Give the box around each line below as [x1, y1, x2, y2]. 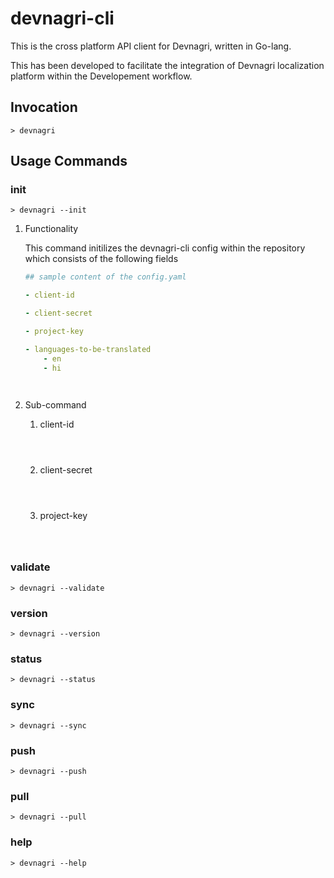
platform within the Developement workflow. [10, 70, 193, 82]
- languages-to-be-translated [24, 344, 152, 354]
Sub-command [24, 398, 87, 411]
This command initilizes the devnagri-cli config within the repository [24, 242, 306, 254]
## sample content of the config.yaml [24, 272, 187, 282]
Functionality [24, 223, 79, 235]
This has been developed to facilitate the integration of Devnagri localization [10, 59, 325, 71]
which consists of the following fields [24, 253, 179, 265]
